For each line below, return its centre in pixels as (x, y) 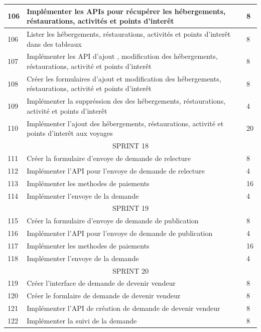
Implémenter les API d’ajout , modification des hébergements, (122, 56)
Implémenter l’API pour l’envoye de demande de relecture (116, 170)
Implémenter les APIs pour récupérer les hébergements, (126, 11)
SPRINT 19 (130, 208)
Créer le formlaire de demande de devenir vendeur (104, 296)
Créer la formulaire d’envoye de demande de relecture (109, 158)
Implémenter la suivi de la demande (82, 320)
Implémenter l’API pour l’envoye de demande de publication (120, 233)
